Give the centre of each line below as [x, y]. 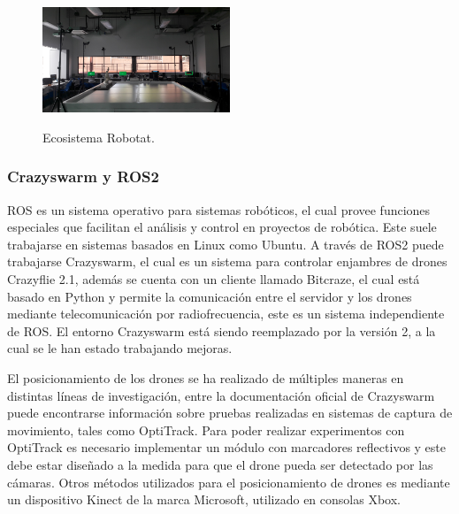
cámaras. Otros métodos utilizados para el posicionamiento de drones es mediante [229, 482]
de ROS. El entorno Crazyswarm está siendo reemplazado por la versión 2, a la [222, 330]
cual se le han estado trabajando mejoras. [120, 348]
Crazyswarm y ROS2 [83, 176]
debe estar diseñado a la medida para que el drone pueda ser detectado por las [220, 464]
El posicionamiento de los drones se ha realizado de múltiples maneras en [206, 377]
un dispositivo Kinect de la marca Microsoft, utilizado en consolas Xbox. [204, 499]
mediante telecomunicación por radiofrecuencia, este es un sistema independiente [226, 314]
